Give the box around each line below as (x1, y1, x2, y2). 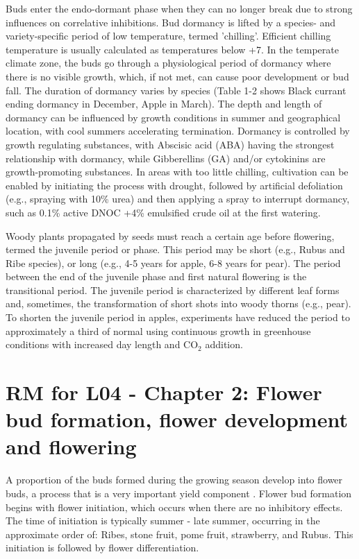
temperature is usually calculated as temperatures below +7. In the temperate (6, 42, 339, 56)
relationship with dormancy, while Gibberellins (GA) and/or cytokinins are (6, 150, 326, 165)
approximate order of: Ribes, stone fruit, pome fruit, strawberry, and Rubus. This (6, 526, 353, 541)
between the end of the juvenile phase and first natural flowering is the (6, 269, 307, 284)
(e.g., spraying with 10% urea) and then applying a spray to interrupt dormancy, (6, 191, 350, 206)
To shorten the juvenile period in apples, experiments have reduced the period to (6, 310, 350, 325)
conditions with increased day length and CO (6, 337, 199, 352)
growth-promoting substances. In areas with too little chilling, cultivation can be (6, 164, 349, 179)
